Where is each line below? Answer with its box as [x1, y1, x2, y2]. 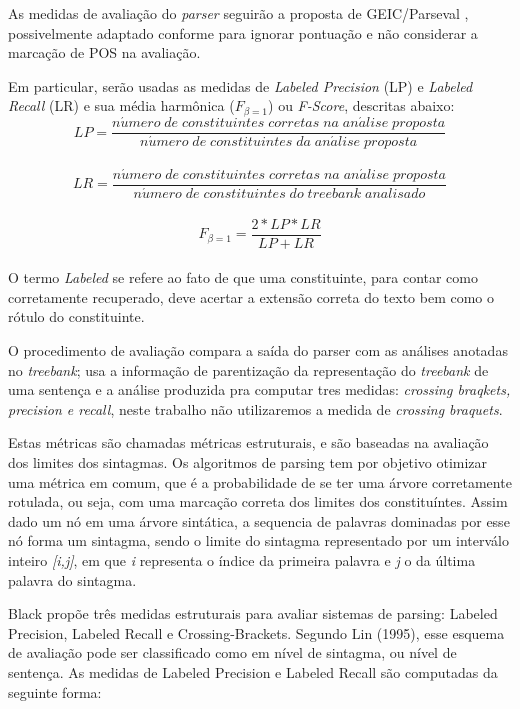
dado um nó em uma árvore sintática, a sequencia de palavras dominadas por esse [8, 510, 510, 531]
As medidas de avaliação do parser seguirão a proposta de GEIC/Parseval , [8, 3, 469, 23]
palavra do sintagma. [8, 569, 137, 590]
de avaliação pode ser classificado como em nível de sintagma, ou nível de [8, 642, 457, 663]
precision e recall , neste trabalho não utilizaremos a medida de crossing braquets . [8, 398, 503, 419]
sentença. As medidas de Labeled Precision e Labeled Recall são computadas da [8, 661, 498, 682]
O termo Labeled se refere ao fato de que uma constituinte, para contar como [8, 267, 478, 288]
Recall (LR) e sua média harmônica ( [8, 95, 235, 116]
